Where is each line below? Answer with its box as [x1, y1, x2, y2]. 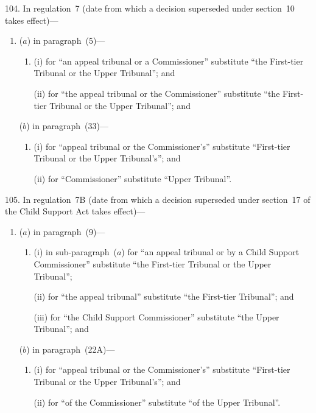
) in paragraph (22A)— [26, 342, 115, 355]
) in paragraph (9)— [27, 225, 105, 238]
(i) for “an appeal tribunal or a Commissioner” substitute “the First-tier [33, 54, 304, 67]
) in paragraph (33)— [26, 119, 108, 132]
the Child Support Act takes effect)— [5, 205, 146, 217]
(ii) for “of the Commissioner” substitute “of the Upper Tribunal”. [33, 395, 281, 408]
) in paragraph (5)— [27, 34, 105, 47]
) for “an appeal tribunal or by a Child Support [121, 245, 300, 258]
